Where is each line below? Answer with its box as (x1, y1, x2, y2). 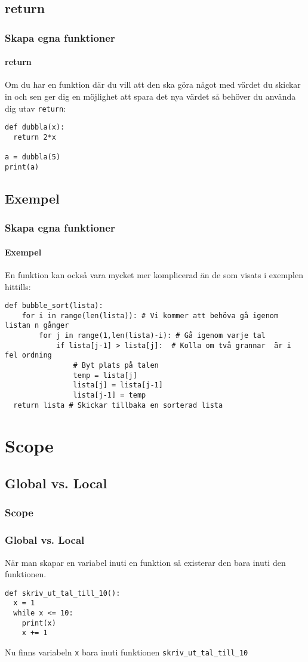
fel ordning (5, 351, 52, 360)
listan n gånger (5, 321, 69, 330)
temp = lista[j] (73, 371, 137, 380)
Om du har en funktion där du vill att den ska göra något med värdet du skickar (5, 78, 301, 91)
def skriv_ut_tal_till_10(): (5, 589, 121, 598)
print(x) (21, 618, 56, 627)
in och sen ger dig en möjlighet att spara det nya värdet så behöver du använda (5, 90, 296, 103)
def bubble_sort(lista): (5, 301, 103, 310)
